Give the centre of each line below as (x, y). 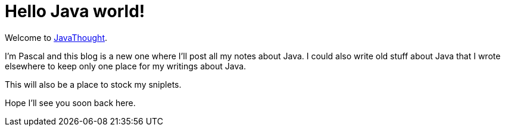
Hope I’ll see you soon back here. (70, 103)
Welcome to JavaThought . (56, 37)
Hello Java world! (75, 11)
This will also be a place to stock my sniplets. (93, 84)
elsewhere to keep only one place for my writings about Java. (126, 66)
